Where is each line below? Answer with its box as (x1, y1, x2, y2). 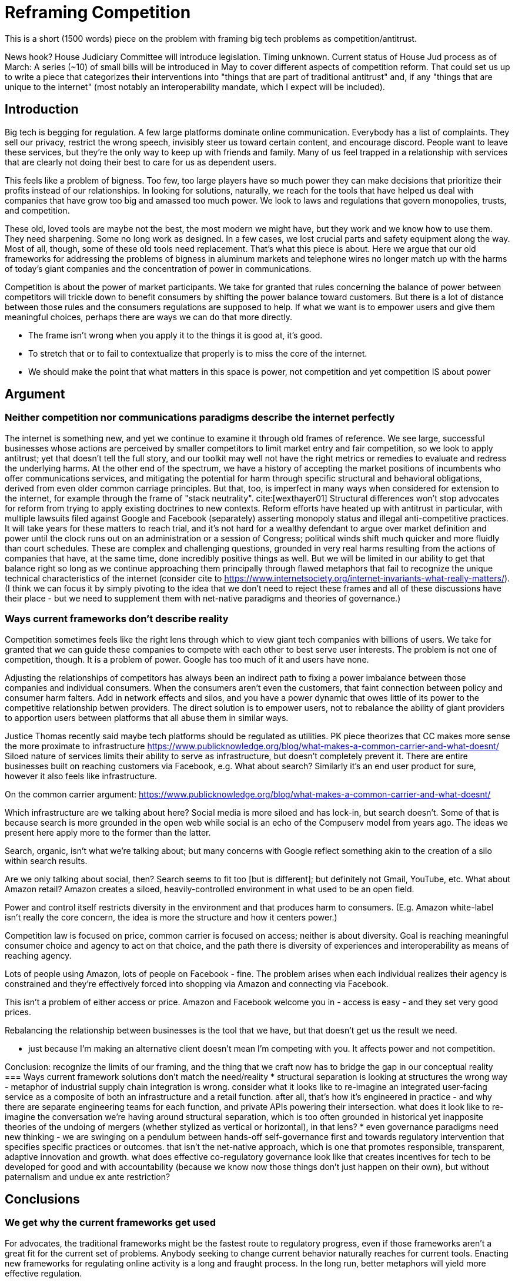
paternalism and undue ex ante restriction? (5, 1171, 170, 1182)
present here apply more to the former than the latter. (5, 827, 211, 837)
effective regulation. (5, 1268, 82, 1278)
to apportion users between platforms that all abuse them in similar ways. (5, 712, 289, 723)
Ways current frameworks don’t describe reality (5, 613, 229, 625)
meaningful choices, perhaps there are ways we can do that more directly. (5, 311, 292, 322)
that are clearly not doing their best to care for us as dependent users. (5, 157, 276, 167)
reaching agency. (5, 950, 72, 960)
